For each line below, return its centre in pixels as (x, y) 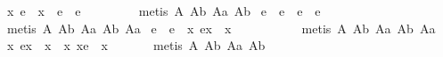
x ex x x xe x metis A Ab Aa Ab (136, 45)
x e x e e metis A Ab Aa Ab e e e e (164, 11)
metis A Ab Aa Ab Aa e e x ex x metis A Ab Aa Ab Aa (221, 28)
